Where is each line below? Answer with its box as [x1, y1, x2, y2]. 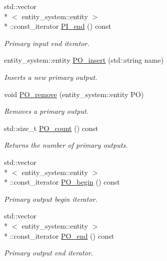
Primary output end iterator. [4, 247, 93, 258]
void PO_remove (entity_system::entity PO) [4, 89, 144, 99]
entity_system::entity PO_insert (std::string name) [4, 55, 164, 65]
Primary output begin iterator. [4, 193, 98, 204]
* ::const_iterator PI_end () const [4, 21, 111, 31]
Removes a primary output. [4, 106, 89, 116]
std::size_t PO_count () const [4, 122, 98, 133]
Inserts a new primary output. [4, 71, 98, 82]
